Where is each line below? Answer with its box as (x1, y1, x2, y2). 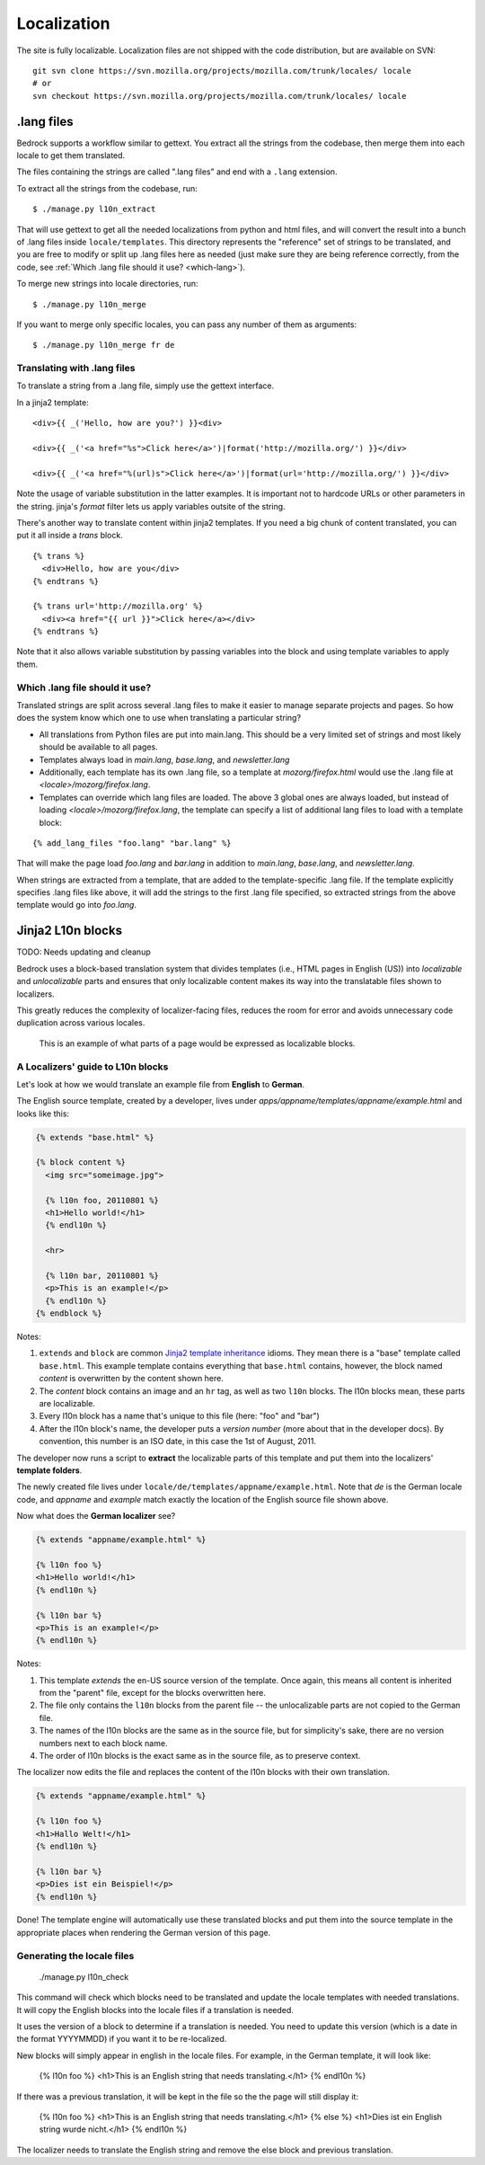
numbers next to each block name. (39, 1737, 168, 1748)
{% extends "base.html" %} (35, 1132, 154, 1142)
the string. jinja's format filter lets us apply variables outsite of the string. (16, 501, 287, 511)
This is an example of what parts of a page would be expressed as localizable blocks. (39, 1038, 356, 1049)
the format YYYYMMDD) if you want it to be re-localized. (16, 2034, 227, 2045)
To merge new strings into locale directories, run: (16, 279, 198, 289)
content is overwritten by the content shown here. (39, 1373, 224, 1384)
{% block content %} (35, 1158, 126, 1167)
